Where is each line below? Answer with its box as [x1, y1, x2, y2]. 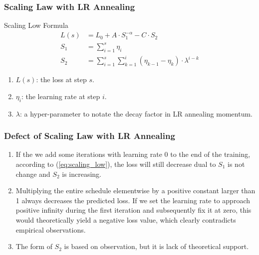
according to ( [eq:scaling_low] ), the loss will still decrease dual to [15, 159, 216, 169]
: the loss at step [36, 74, 87, 85]
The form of [15, 241, 52, 252]
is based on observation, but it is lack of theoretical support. [64, 241, 249, 252]
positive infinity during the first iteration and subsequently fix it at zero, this [15, 205, 252, 215]
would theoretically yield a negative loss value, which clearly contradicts [15, 214, 236, 225]
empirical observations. [15, 224, 86, 235]
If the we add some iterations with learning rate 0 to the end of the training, [15, 149, 251, 159]
